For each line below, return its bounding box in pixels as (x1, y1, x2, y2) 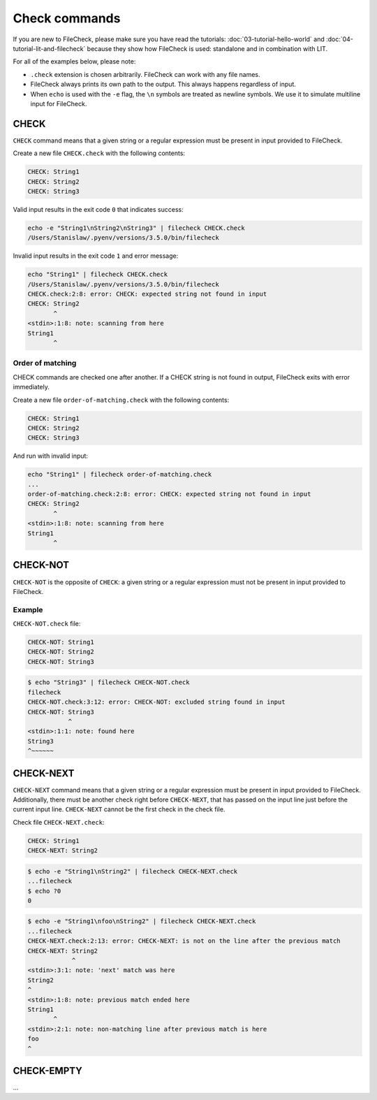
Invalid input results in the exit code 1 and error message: (13, 252, 179, 260)
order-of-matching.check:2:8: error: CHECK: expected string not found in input (27, 490, 311, 498)
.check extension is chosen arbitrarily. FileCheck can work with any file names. (30, 70, 261, 78)
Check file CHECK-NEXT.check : (13, 818, 105, 826)
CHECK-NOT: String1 (27, 638, 94, 646)
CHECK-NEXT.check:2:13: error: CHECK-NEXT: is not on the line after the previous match (27, 937, 341, 945)
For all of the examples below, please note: (13, 57, 136, 66)
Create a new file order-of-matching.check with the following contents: (13, 396, 230, 404)
